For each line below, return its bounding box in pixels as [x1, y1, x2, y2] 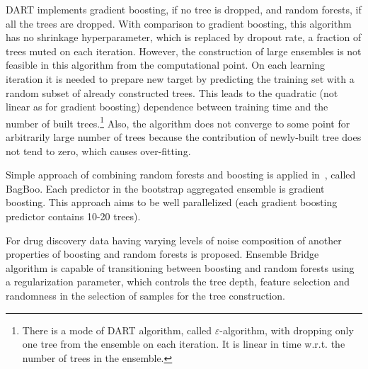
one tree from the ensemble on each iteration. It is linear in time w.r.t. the [22, 336, 345, 351]
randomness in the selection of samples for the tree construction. [6, 288, 285, 302]
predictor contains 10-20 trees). [6, 208, 141, 223]
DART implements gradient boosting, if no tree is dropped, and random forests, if [6, 2, 362, 16]
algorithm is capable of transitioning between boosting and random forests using [6, 260, 355, 275]
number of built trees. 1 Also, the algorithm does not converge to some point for [6, 113, 350, 130]
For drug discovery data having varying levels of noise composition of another [6, 232, 342, 247]
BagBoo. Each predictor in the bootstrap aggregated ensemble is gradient [6, 181, 325, 195]
